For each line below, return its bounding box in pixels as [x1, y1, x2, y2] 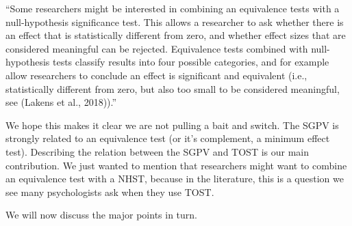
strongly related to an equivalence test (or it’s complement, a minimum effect [5, 131, 330, 145]
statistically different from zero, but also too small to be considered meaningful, [5, 81, 340, 96]
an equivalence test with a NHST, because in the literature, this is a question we [5, 171, 344, 186]
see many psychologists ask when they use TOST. [5, 184, 214, 199]
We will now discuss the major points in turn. [5, 208, 198, 222]
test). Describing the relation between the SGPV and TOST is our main [5, 144, 310, 158]
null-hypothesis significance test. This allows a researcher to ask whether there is [5, 14, 344, 29]
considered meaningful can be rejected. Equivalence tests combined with [5, 41, 308, 55]
